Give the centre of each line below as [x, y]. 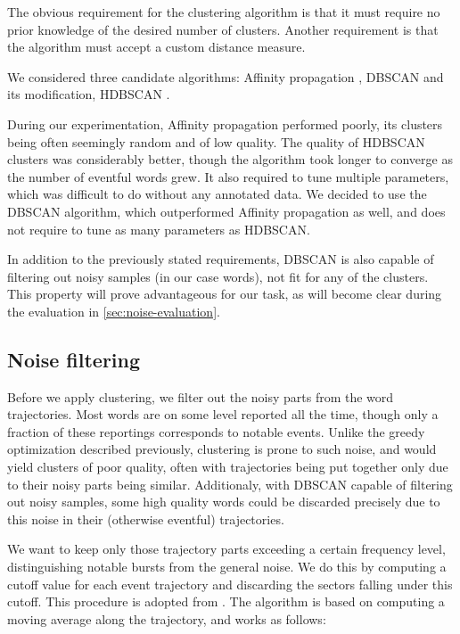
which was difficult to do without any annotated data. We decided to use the [217, 194]
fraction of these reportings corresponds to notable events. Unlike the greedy [216, 431]
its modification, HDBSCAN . [89, 94]
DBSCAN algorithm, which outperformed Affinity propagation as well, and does [226, 211]
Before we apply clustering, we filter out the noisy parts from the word [201, 396]
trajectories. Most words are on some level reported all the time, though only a [223, 414]
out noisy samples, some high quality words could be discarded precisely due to [224, 502]
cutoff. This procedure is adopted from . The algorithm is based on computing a [226, 601]
